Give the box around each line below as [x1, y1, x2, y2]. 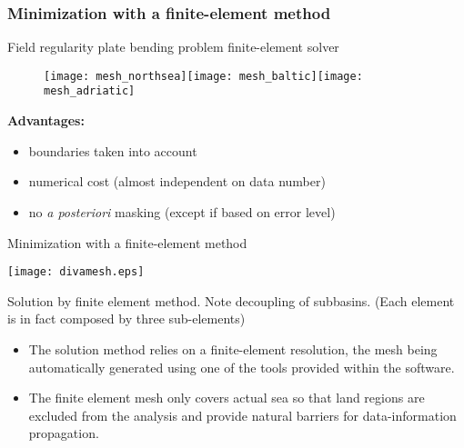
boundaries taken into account [28, 141, 197, 160]
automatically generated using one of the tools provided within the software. [28, 357, 455, 376]
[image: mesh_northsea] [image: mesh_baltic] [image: [44, 69, 363, 83]
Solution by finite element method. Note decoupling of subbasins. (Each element [7, 291, 455, 310]
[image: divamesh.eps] [7, 265, 145, 279]
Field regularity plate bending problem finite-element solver [7, 37, 339, 56]
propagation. [28, 423, 99, 443]
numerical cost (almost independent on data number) [28, 172, 326, 191]
